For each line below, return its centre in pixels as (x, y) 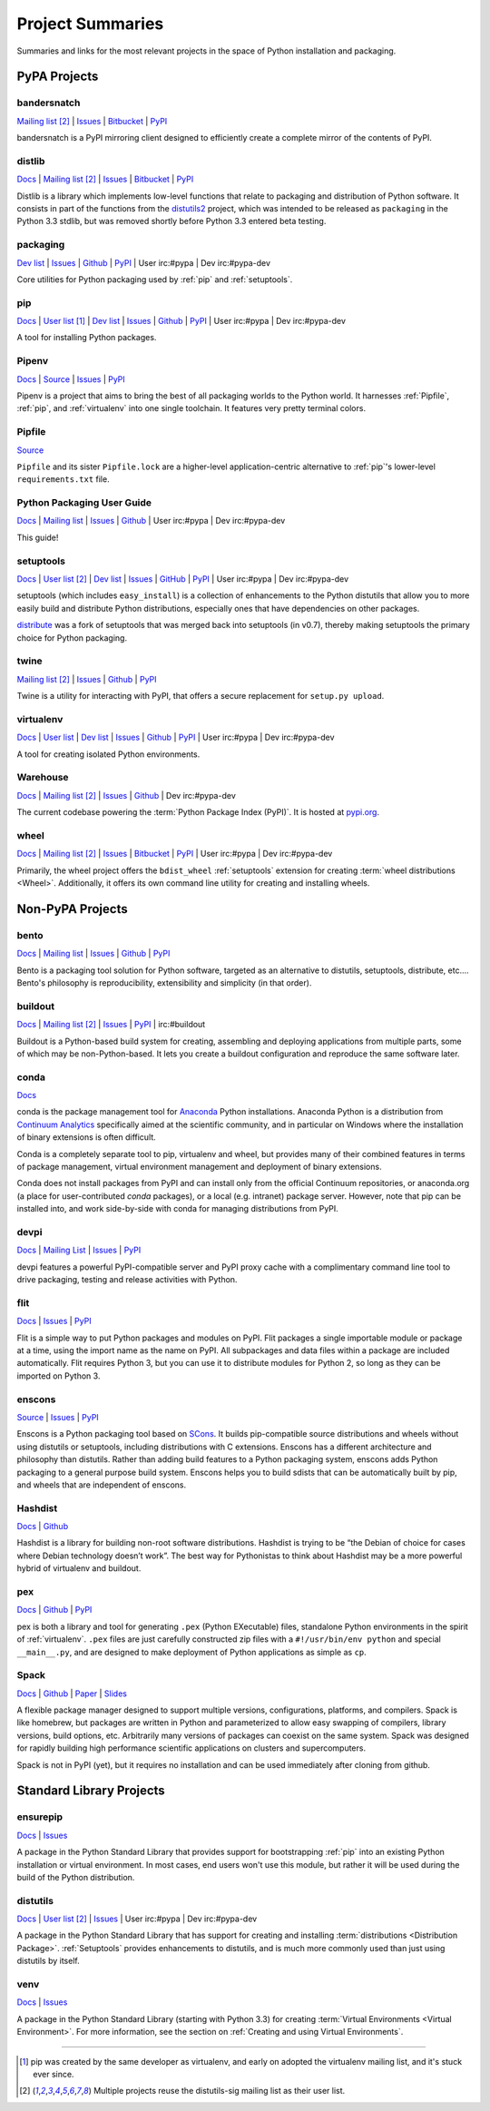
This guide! (38, 537)
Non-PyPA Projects (72, 909)
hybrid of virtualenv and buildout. (79, 1568)
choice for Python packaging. (72, 638)
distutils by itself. (49, 1961)
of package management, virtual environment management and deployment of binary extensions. (199, 1167)
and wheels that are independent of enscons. (102, 1485)
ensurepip (40, 1817)
